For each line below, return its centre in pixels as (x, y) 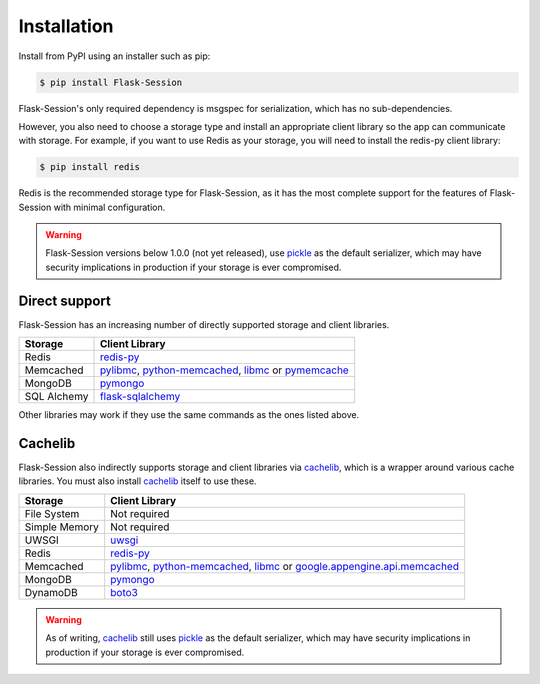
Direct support (65, 300)
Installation (66, 26)
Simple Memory (62, 527)
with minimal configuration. (109, 207)
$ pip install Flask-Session (111, 82)
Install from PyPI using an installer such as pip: (114, 56)
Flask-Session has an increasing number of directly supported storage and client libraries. (204, 324)
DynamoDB (51, 592)
